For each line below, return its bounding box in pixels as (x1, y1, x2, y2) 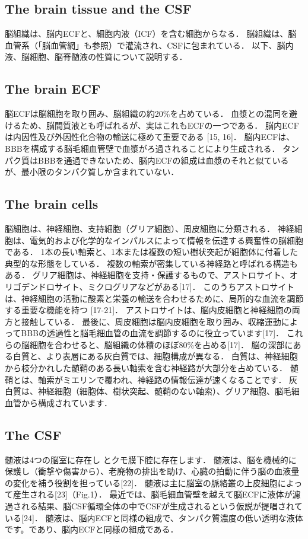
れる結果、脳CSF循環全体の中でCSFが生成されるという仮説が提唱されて (21, 500, 303, 512)
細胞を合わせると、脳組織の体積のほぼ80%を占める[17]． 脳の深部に (29, 338, 293, 350)
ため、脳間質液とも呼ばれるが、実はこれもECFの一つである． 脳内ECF (21, 119, 299, 131)
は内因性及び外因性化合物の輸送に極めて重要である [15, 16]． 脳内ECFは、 (5, 130, 295, 143)
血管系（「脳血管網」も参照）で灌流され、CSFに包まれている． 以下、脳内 (5, 39, 294, 51)
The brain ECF (5, 79, 101, 98)
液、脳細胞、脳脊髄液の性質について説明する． (5, 50, 188, 63)
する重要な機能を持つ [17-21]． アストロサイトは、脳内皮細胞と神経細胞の (5, 304, 292, 316)
